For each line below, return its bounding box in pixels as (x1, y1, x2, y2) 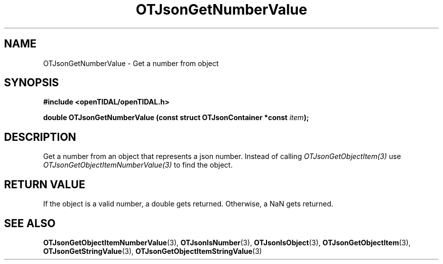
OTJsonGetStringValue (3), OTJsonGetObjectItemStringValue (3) (43, 246, 262, 255)
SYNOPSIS (4, 76, 59, 89)
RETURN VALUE (4, 178, 85, 191)
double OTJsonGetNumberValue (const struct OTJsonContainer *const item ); (43, 113, 309, 122)
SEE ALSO (4, 217, 56, 230)
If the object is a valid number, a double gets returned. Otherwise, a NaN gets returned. (43, 199, 334, 208)
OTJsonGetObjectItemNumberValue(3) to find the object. (43, 161, 233, 170)
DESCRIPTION (4, 130, 76, 143)
